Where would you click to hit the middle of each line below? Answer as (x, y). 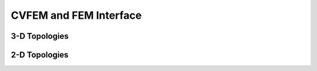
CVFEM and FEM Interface (76, 15)
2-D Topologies (40, 55)
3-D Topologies (40, 36)
